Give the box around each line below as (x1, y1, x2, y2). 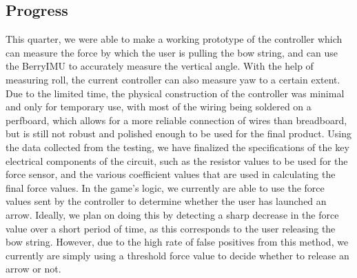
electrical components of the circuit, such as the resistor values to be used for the (6, 153, 348, 168)
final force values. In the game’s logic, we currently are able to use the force (6, 180, 325, 195)
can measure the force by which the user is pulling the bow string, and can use (6, 45, 338, 59)
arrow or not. (6, 261, 61, 276)
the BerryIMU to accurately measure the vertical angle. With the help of (6, 59, 314, 73)
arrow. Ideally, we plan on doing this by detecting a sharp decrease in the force (6, 207, 339, 221)
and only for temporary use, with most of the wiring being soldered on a (6, 99, 312, 114)
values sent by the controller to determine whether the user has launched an (6, 194, 327, 208)
